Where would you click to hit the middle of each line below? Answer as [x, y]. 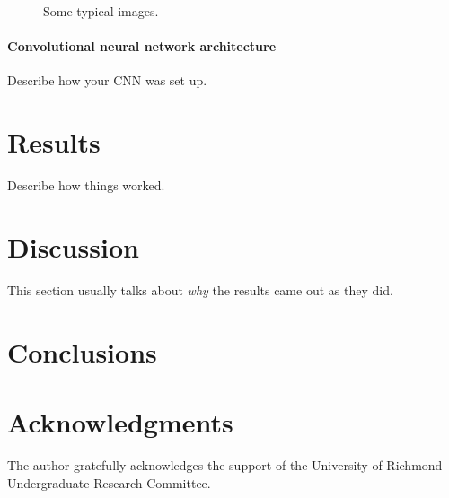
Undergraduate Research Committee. [109, 482]
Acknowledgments [120, 421]
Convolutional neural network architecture [142, 46]
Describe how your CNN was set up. [107, 80]
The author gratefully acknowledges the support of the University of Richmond [225, 464]
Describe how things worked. [86, 185]
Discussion [73, 246]
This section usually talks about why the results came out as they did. [200, 289]
